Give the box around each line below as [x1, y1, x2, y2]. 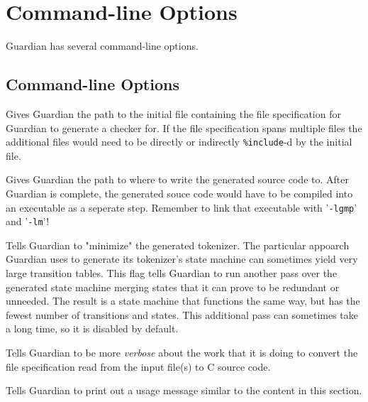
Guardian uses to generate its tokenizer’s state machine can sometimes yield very [6, 251, 358, 266]
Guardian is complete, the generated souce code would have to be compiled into [6, 185, 353, 200]
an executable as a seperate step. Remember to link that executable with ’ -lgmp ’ [6, 200, 357, 214]
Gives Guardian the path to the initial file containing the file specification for [6, 106, 341, 121]
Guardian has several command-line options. [6, 38, 199, 53]
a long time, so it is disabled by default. [6, 321, 179, 336]
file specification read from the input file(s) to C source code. [6, 359, 271, 374]
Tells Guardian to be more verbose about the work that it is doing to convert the [6, 345, 358, 360]
